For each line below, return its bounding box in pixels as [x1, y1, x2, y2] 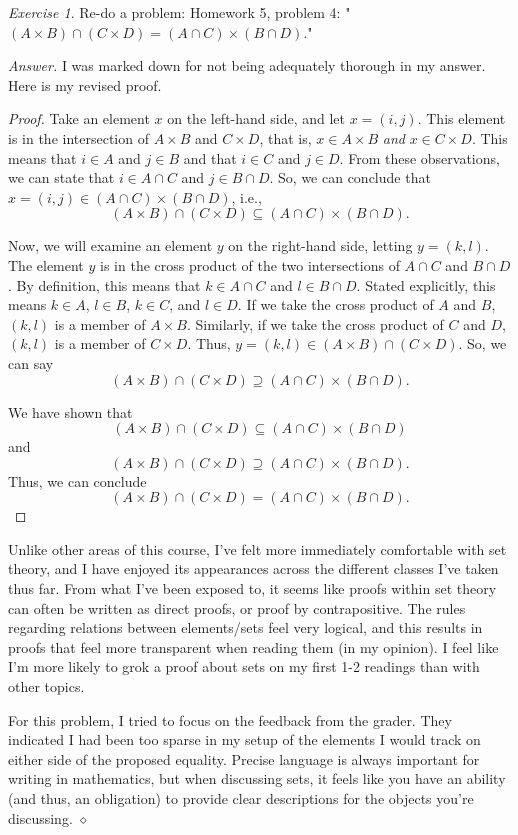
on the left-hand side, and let [167, 108, 346, 129]
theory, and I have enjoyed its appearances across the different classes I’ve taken [8, 558, 499, 579]
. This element [417, 108, 506, 129]
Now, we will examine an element [8, 235, 213, 256]
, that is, [259, 127, 312, 148]
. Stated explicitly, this [356, 274, 496, 295]
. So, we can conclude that [269, 167, 431, 188]
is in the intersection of [8, 127, 149, 148]
